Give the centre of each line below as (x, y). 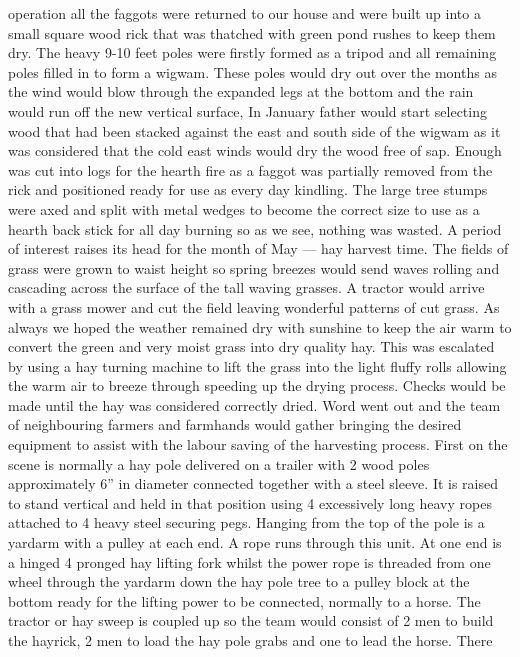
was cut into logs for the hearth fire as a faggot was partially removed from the (250, 169)
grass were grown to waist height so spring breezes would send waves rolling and (254, 267)
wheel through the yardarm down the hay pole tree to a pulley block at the (239, 581)
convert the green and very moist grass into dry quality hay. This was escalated (251, 346)
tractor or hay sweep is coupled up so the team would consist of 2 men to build (251, 620)
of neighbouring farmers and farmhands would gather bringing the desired (235, 424)
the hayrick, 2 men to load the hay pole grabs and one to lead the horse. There (250, 640)
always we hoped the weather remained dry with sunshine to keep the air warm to (260, 326)
